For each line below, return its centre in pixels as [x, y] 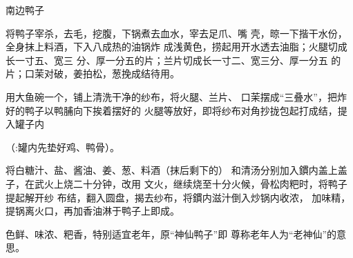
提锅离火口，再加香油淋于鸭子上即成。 [93, 211]
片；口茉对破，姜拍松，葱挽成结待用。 [93, 73]
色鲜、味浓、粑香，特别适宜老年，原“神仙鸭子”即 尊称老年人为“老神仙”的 [171, 234]
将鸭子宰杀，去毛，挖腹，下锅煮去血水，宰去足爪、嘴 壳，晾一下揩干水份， [176, 33]
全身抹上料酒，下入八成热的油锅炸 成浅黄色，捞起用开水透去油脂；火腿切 [172, 47]
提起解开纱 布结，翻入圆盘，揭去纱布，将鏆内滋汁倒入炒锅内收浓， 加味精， [178, 197]
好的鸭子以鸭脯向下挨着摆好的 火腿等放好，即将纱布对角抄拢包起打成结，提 [176, 110]
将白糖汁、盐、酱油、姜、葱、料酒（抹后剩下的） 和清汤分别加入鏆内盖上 [172, 170]
